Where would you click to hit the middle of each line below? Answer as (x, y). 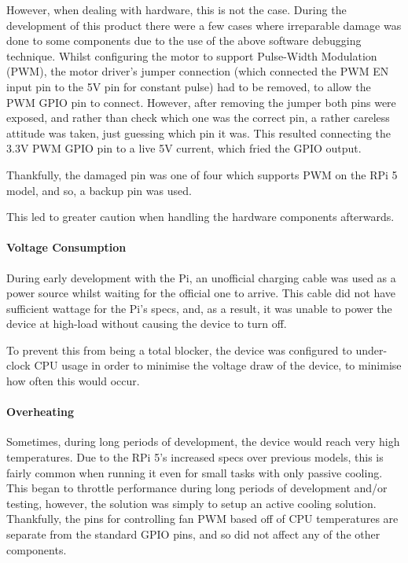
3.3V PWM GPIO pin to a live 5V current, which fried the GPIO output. (184, 148)
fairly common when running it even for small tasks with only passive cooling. (195, 472)
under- (371, 350)
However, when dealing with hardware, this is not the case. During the (176, 9)
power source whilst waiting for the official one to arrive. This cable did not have (201, 293)
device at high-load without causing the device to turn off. (147, 324)
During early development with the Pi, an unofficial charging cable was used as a (201, 277)
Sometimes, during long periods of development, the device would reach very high (203, 442)
